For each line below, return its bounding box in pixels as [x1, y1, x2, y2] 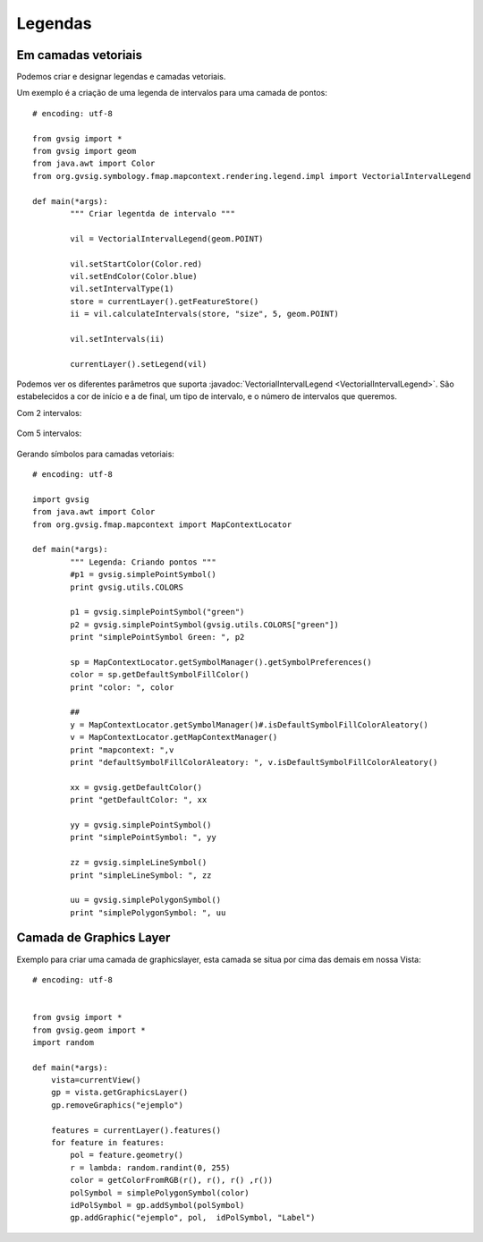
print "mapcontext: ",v [70, 744, 174, 755]
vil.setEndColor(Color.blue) [70, 271, 199, 281]
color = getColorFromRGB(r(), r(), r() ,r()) [70, 1175, 273, 1186]
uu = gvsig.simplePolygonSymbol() [70, 895, 222, 906]
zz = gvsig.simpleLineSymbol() [70, 857, 208, 868]
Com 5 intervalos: [16, 428, 82, 438]
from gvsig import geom [32, 146, 137, 157]
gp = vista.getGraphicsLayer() [50, 1087, 189, 1098]
